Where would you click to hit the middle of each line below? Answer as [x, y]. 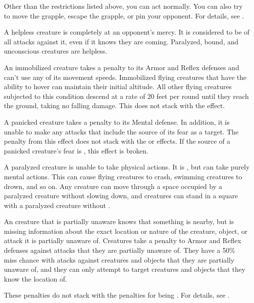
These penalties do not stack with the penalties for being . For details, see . [117, 295]
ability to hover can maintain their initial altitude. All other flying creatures [118, 86]
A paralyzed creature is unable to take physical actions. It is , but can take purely [127, 167]
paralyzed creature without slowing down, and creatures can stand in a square [121, 196]
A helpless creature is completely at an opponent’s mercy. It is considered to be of [127, 32]
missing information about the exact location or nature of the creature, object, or [126, 231]
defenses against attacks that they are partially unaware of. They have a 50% [120, 250]
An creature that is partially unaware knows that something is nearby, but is [119, 221]
